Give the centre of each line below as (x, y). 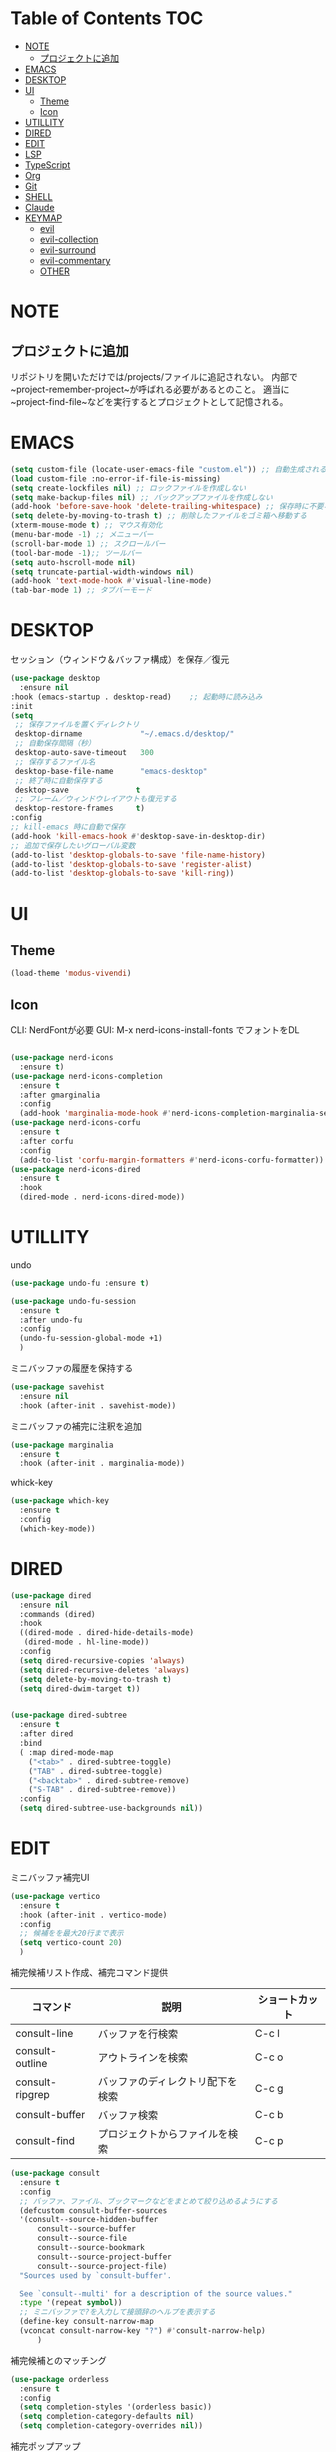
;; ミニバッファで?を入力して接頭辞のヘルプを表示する (117, 2312)
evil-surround (68, 249)
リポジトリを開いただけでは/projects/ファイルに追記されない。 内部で (154, 376)
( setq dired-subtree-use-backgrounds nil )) (111, 1808)
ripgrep (32, 2095)
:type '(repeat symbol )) (71, 2303)
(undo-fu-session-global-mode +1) (91, 1338)
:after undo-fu (51, 1320)
